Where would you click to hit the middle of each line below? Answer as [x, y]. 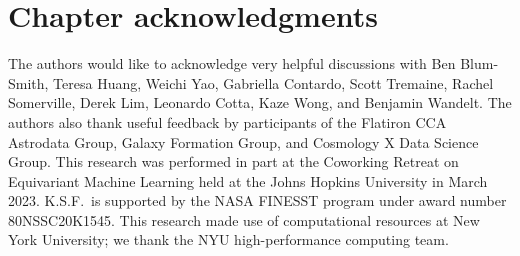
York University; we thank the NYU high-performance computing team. [228, 239]
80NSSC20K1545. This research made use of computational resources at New [244, 219]
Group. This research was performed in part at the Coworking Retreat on [233, 161]
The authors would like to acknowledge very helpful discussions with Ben [232, 63]
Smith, [28, 82]
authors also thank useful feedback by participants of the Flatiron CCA [227, 121]
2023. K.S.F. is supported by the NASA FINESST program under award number [257, 200]
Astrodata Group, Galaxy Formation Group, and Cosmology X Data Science [243, 141]
